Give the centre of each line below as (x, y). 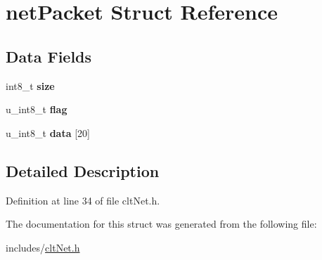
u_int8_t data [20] (48, 132)
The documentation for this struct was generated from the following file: (161, 224)
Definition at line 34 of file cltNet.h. (83, 200)
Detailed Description (83, 170)
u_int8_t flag (37, 109)
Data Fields (49, 56)
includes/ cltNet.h (43, 247)
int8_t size (30, 85)
